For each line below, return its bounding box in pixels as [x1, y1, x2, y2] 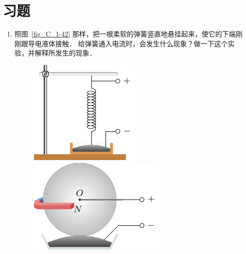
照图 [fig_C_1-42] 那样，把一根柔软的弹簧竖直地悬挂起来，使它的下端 [14, 29, 236, 39]
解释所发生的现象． [35, 48, 96, 58]
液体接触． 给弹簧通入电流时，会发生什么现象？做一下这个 [41, 38, 228, 48]
